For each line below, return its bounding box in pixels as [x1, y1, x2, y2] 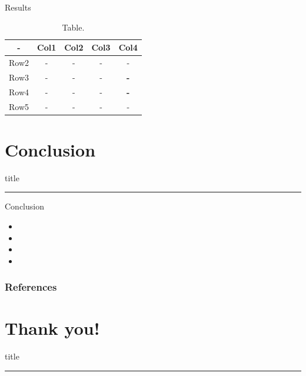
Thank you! [5, 316, 100, 340]
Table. [62, 21, 85, 33]
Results [5, 1, 31, 13]
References [5, 279, 57, 294]
